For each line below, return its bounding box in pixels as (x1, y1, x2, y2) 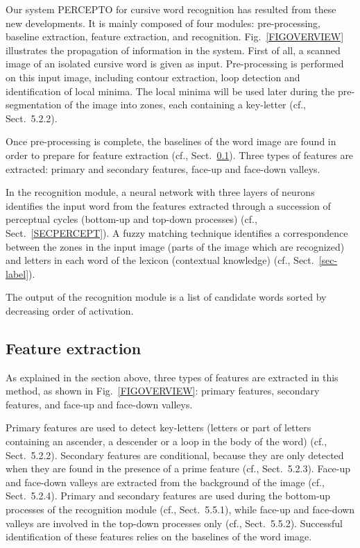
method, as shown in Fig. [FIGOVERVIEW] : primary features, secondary (6, 383, 320, 398)
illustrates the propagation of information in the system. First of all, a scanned (6, 42, 341, 57)
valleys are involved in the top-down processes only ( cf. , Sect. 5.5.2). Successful (6, 515, 343, 530)
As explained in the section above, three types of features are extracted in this (6, 370, 338, 384)
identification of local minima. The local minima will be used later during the (6, 83, 335, 98)
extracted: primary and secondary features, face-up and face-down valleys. (6, 161, 320, 176)
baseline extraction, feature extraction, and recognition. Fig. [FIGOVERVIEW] (6, 29, 344, 44)
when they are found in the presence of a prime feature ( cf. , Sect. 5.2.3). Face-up (6, 461, 351, 476)
